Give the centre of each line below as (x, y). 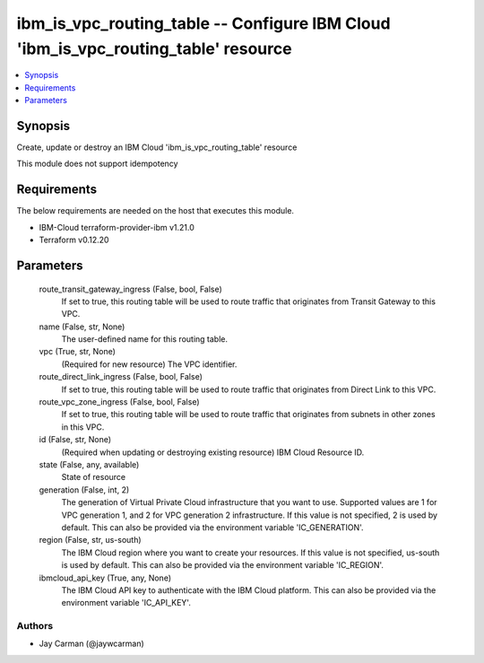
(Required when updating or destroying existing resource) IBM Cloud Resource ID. (213, 452)
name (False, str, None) (82, 327)
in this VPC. (83, 427)
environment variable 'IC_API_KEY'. (126, 603)
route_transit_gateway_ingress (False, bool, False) (131, 289)
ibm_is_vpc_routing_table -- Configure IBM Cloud (203, 23)
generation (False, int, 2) (84, 490)
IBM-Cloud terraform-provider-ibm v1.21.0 (117, 227)
